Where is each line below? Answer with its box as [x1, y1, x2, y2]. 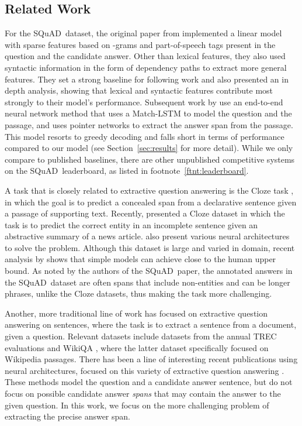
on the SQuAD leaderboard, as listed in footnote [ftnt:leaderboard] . [5, 164, 249, 177]
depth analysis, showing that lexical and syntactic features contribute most [5, 84, 273, 97]
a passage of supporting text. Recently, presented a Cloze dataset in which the [5, 207, 285, 219]
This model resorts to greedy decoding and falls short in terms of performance [5, 130, 284, 142]
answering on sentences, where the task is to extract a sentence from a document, [5, 318, 297, 331]
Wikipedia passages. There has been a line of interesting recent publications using [5, 353, 298, 365]
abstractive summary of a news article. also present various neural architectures [5, 230, 290, 242]
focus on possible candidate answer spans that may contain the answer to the [5, 387, 281, 400]
